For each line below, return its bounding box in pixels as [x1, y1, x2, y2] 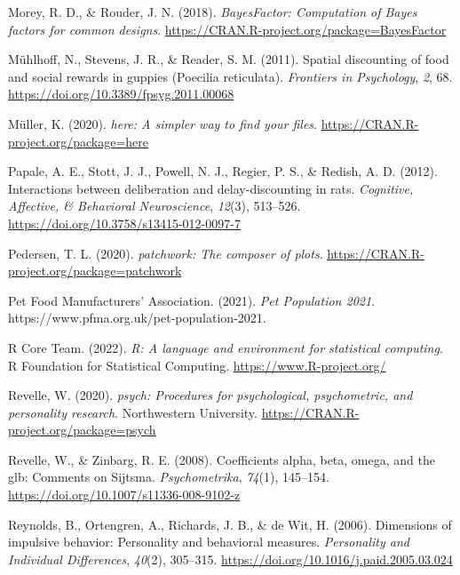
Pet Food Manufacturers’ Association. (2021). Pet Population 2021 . [8, 291, 376, 309]
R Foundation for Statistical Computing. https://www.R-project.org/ [8, 355, 386, 374]
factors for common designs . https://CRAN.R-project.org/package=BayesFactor [8, 20, 447, 38]
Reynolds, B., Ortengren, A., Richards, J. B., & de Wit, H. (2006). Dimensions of [8, 515, 452, 533]
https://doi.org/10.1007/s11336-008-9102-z [8, 485, 241, 504]
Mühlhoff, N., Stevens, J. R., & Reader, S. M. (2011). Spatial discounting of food [8, 50, 449, 68]
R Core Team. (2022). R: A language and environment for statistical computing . [8, 338, 443, 356]
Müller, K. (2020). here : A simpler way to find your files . [8, 114, 317, 132]
